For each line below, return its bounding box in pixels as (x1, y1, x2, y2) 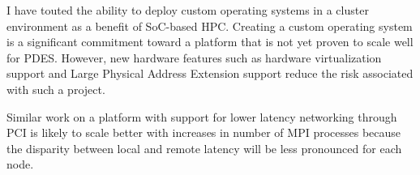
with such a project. (6, 80, 105, 97)
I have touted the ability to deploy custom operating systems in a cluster (6, 2, 369, 18)
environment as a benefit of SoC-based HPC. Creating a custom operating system (6, 17, 413, 34)
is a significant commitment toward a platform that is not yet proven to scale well (6, 33, 414, 50)
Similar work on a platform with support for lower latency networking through (6, 108, 397, 125)
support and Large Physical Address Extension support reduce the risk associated (6, 65, 414, 82)
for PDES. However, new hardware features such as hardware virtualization (6, 49, 382, 66)
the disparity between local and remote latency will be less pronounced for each (6, 139, 402, 156)
